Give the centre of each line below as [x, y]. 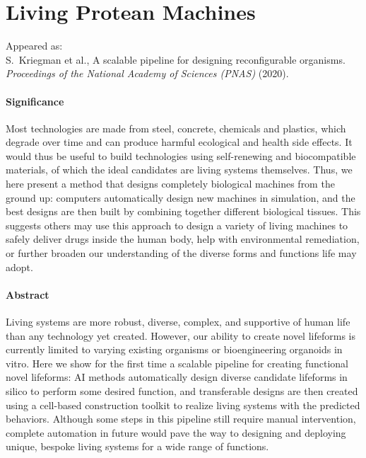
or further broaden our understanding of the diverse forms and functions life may [181, 253]
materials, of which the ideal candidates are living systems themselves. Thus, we [179, 170]
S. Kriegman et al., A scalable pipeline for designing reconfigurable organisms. [176, 59]
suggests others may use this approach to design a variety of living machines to [177, 225]
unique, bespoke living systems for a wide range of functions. [137, 446]
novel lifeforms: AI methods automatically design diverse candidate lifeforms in [177, 377]
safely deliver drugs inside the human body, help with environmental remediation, [183, 239]
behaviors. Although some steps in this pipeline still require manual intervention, [181, 419]
